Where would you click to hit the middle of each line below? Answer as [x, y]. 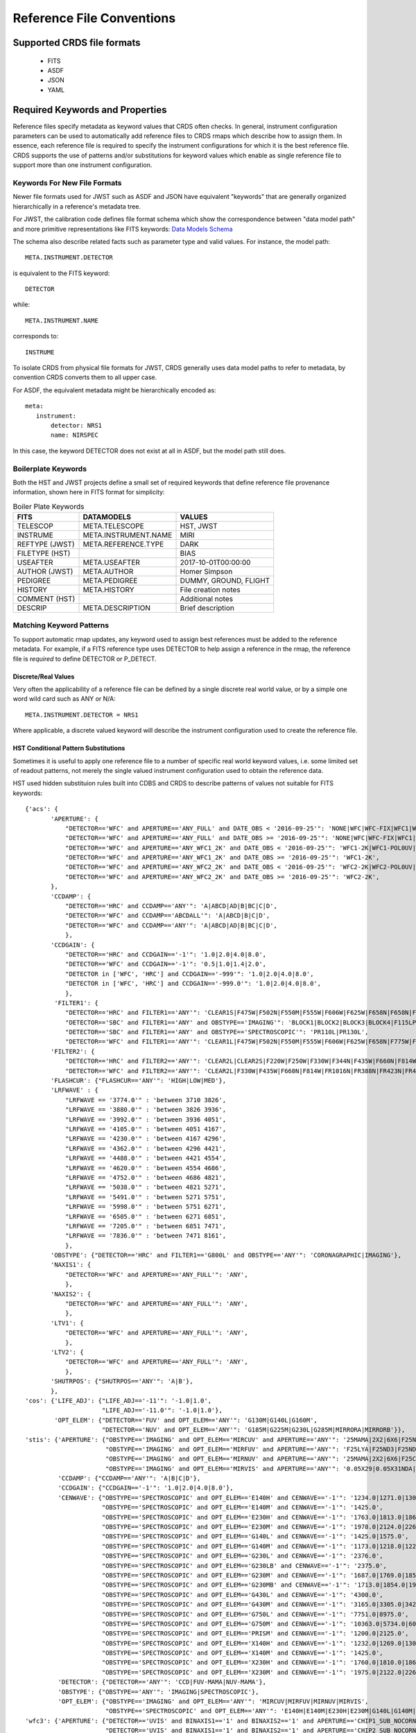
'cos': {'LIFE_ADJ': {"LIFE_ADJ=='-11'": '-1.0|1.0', [118, 1401]
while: [21, 304]
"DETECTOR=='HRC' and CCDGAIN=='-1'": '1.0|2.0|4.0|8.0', [166, 954]
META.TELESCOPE [114, 526]
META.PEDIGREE [110, 581]
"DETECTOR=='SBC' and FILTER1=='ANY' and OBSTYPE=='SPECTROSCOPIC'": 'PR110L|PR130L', [217, 1032]
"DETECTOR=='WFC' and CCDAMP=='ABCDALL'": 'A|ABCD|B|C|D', [167, 916]
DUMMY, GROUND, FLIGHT [225, 581]
